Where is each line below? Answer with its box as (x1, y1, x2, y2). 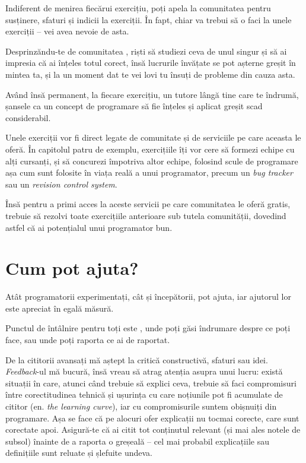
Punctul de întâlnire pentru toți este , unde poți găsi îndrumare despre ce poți (5, 322, 291, 334)
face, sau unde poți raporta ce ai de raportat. (5, 334, 170, 345)
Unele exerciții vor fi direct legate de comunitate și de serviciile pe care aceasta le (5, 131, 301, 144)
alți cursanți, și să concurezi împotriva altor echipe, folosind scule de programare (5, 154, 298, 167)
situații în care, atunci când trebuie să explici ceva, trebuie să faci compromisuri (5, 376, 297, 389)
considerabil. (5, 111, 51, 123)
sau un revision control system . (5, 177, 117, 190)
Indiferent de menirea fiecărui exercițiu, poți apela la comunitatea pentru (5, 2, 271, 14)
